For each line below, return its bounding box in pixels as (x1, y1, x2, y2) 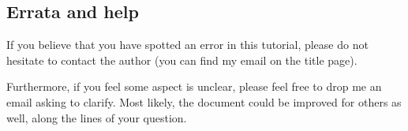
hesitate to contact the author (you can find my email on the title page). (6, 51, 357, 68)
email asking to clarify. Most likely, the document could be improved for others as (6, 93, 402, 110)
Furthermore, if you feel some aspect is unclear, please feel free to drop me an (6, 78, 382, 95)
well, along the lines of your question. (6, 109, 187, 125)
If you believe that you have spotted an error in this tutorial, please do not (6, 36, 369, 53)
